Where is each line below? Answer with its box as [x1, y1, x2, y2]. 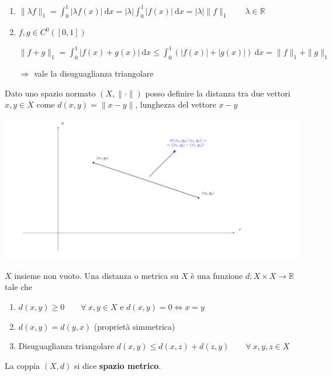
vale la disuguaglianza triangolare [34, 67, 154, 80]
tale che [5, 281, 33, 293]
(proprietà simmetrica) [94, 320, 175, 332]
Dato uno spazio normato [5, 87, 96, 99]
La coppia [5, 359, 40, 371]
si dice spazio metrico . [74, 359, 161, 371]
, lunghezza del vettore [135, 98, 216, 111]
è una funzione [191, 269, 243, 281]
